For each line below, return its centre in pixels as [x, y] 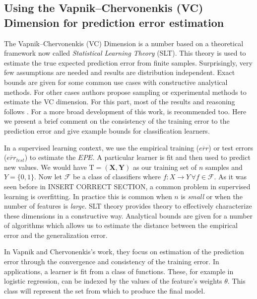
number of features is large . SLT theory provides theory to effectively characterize [128, 206]
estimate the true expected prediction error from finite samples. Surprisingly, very [128, 62]
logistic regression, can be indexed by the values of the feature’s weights [113, 281]
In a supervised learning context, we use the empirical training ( [102, 147]
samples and [224, 167]
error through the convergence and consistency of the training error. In [112, 262]
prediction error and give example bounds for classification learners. [107, 130]
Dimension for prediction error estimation [114, 22]
